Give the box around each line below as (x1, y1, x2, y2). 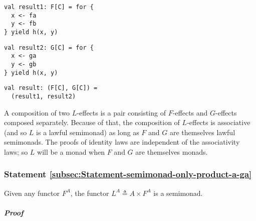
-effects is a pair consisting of (77, 107, 166, 118)
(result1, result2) (11, 92, 76, 100)
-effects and (172, 107, 208, 118)
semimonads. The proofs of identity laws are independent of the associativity (4, 137, 240, 147)
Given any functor (4, 187, 60, 198)
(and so (4, 127, 27, 137)
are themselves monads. (135, 146, 208, 157)
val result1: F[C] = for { (4, 4, 94, 11)
